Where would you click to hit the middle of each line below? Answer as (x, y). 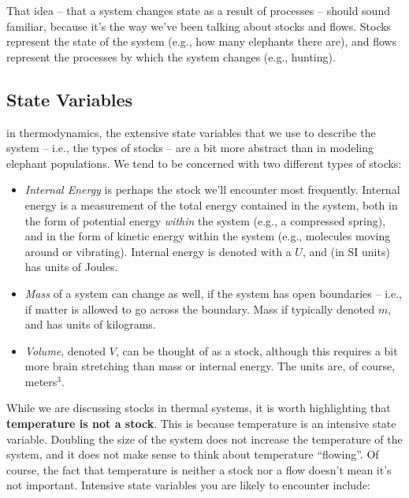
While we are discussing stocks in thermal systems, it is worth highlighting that (199, 408)
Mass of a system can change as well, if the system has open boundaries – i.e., (213, 293)
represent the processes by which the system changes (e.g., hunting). (171, 56)
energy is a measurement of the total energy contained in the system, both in (211, 204)
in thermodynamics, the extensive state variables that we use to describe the (191, 132)
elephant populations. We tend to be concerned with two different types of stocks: (204, 163)
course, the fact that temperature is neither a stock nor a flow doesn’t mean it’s (199, 469)
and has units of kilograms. (90, 324)
